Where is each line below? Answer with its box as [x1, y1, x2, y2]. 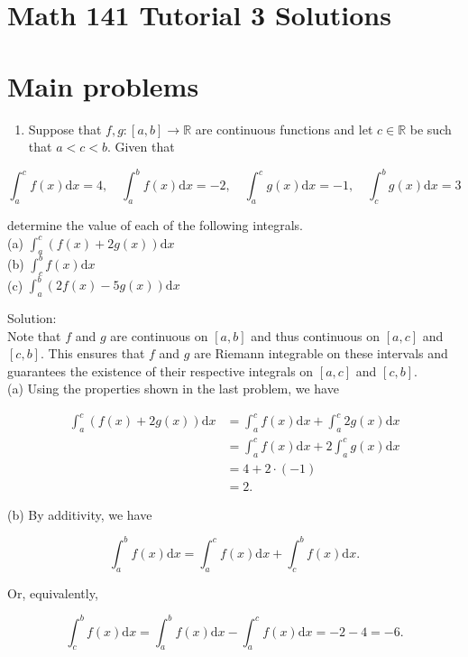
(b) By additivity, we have [7, 504, 152, 523]
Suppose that [28, 119, 102, 138]
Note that [7, 326, 61, 345]
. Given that [106, 137, 175, 156]
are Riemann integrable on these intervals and [194, 344, 448, 363]
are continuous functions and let [195, 119, 373, 138]
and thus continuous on [251, 326, 381, 345]
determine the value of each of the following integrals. [7, 215, 303, 234]
